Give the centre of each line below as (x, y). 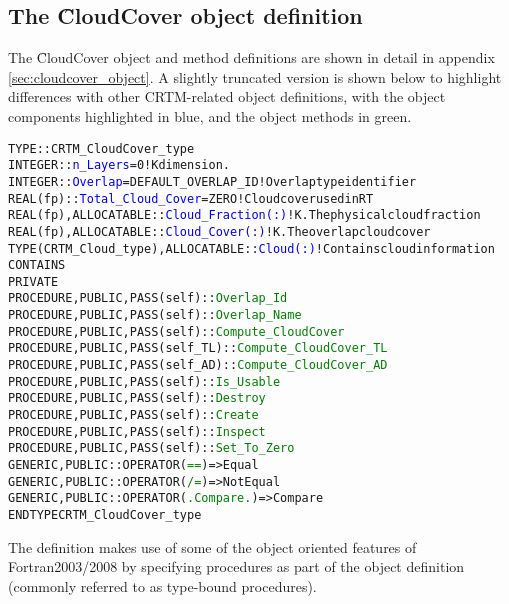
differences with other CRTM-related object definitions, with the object (227, 96)
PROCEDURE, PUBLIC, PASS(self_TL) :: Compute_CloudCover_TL (198, 348)
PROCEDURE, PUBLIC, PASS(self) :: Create (133, 415)
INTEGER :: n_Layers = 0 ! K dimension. (119, 165)
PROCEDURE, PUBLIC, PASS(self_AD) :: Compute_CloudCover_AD (198, 365)
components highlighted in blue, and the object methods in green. (210, 115)
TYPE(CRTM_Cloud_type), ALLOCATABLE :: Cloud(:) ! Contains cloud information (251, 248)
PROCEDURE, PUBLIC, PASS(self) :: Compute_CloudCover (176, 331)
